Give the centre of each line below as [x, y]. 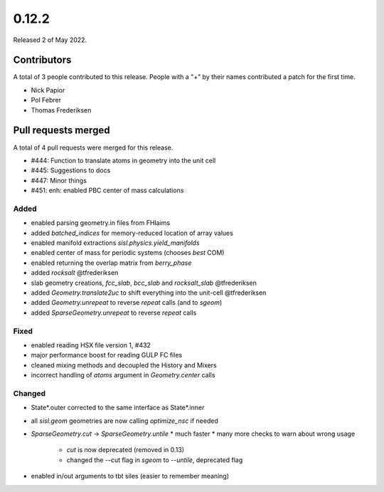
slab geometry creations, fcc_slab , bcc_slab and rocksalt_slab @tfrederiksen [144, 283]
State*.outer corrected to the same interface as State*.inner [118, 408]
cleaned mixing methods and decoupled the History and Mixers [124, 365]
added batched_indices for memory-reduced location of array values [132, 233]
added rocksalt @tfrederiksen [75, 273]
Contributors [42, 60]
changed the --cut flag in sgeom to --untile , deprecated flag [155, 460]
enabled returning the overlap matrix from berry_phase [111, 263]
